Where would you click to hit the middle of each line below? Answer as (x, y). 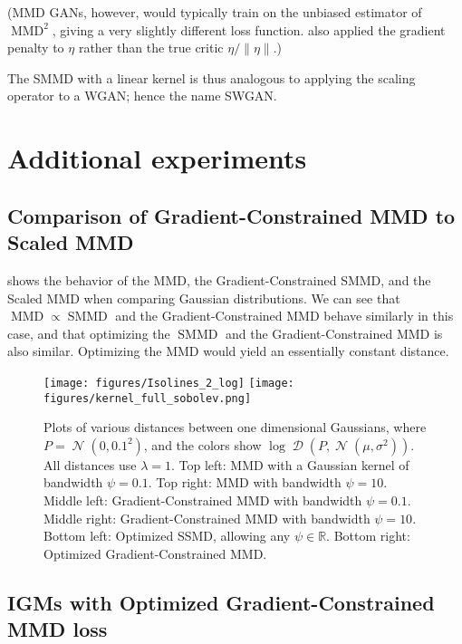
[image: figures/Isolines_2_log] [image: (169, 383)
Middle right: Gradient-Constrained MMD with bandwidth (207, 518)
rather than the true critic (151, 48)
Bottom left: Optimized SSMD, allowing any (167, 536)
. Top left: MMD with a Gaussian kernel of (290, 464)
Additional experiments (157, 158)
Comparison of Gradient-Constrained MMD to (231, 215)
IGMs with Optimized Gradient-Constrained (221, 602)
